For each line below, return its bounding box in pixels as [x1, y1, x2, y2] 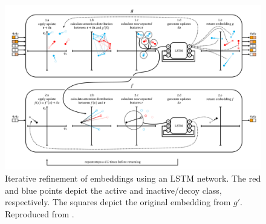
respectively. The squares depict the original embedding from [5, 196, 231, 208]
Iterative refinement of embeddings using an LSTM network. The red [5, 172, 261, 185]
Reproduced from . [5, 207, 74, 220]
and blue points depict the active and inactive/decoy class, [5, 183, 222, 196]
